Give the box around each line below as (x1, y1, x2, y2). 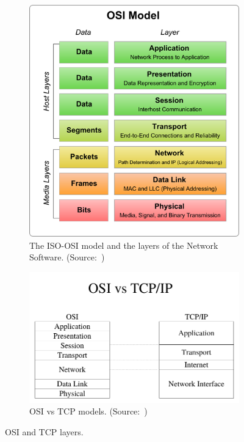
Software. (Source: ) (29, 251, 105, 263)
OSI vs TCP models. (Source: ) (29, 405, 148, 418)
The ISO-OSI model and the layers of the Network (29, 238, 218, 251)
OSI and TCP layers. (5, 425, 84, 438)
